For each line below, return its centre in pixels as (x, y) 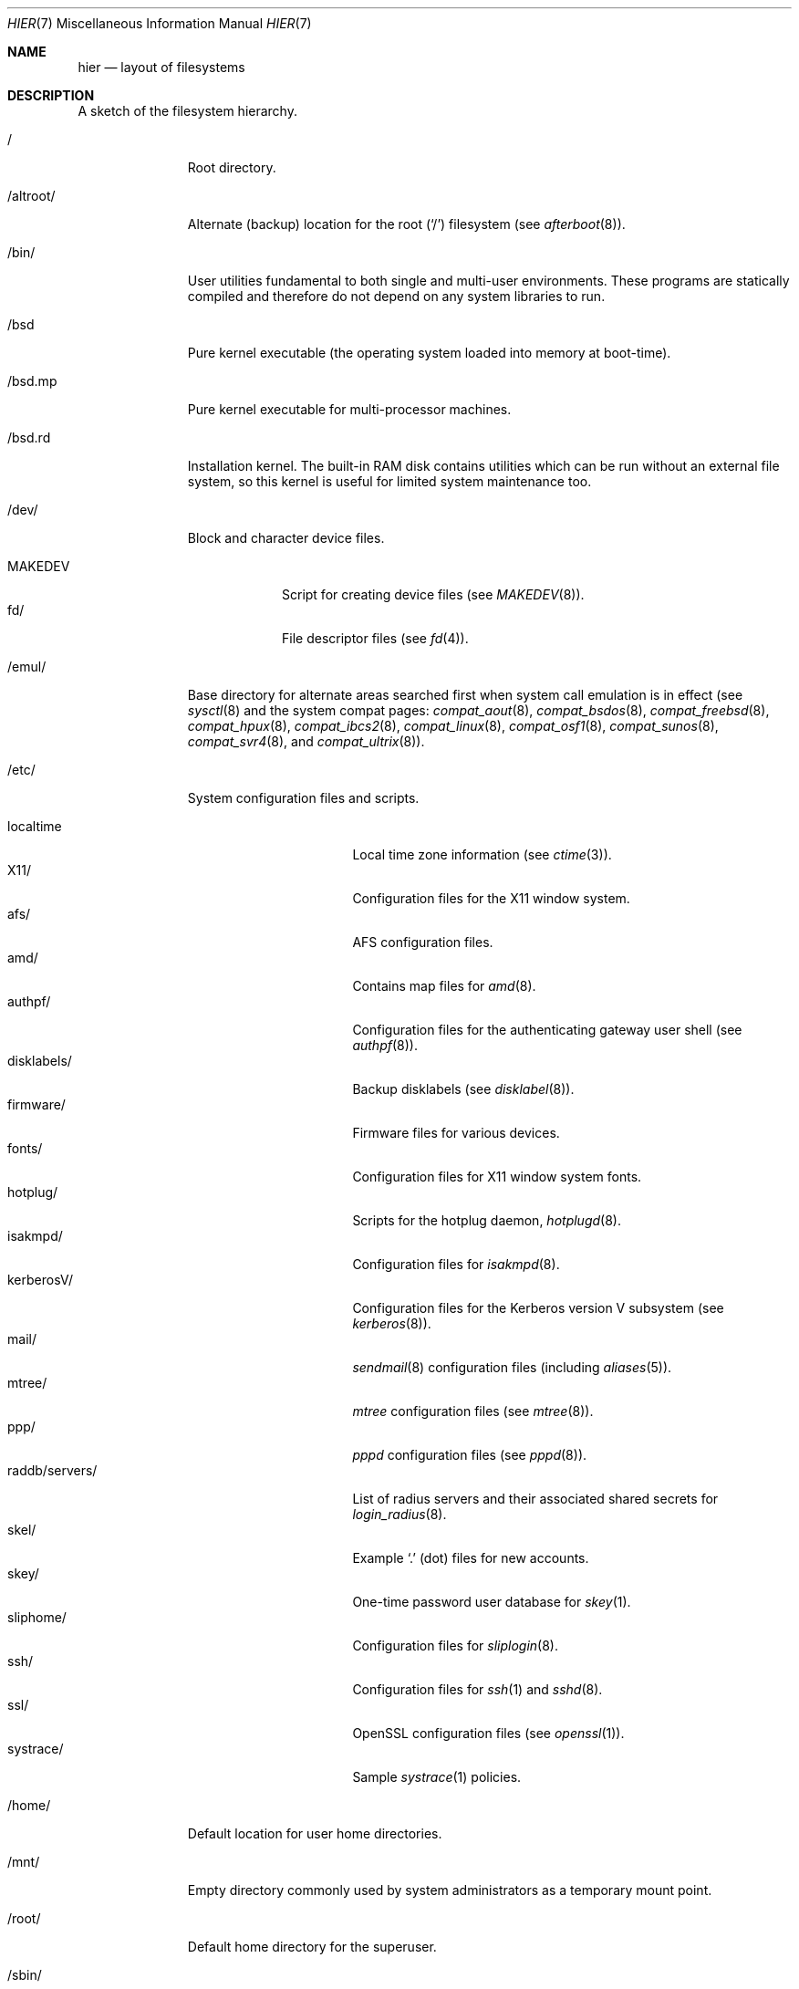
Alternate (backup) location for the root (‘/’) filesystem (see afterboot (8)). (406, 224)
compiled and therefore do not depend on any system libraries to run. (396, 296)
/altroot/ (31, 196)
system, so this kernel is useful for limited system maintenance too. (389, 481)
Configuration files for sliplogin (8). (455, 1645)
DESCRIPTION (51, 95)
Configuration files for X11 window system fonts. (497, 1177)
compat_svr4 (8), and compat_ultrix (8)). (306, 741)
